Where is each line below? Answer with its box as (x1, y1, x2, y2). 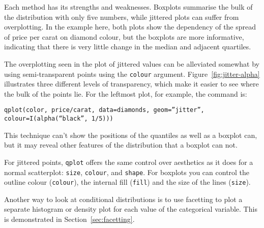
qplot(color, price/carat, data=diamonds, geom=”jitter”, (4, 106, 204, 114)
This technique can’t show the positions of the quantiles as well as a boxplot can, (4, 129, 257, 140)
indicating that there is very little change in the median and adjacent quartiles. (4, 41, 251, 52)
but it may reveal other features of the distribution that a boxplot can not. (4, 139, 238, 150)
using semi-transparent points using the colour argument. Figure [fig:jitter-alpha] (4, 68, 260, 79)
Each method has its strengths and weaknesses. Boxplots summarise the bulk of (4, 2, 253, 12)
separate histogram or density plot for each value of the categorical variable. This (4, 204, 257, 214)
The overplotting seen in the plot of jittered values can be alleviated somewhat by (4, 58, 259, 69)
